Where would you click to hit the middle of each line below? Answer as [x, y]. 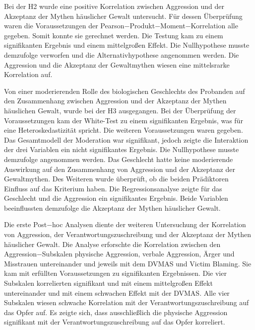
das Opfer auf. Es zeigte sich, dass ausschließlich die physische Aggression [116, 312]
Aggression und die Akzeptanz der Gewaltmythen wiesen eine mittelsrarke [117, 64]
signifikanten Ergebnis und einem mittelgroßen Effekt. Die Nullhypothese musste [127, 45]
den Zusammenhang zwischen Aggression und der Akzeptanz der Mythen [115, 101]
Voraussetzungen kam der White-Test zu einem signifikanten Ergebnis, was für [124, 120]
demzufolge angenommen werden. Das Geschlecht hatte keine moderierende [119, 159]
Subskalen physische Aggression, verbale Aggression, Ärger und [138, 254]
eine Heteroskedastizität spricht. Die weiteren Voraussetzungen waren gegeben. [124, 130]
